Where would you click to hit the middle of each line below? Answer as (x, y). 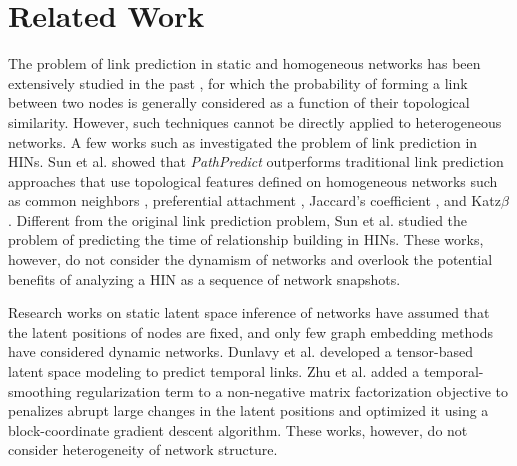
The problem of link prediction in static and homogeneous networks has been (244, 63)
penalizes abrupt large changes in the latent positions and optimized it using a (248, 410)
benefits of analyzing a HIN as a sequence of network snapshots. (204, 278)
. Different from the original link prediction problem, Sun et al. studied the (238, 219)
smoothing (40, 390)
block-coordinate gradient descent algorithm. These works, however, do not (238, 429)
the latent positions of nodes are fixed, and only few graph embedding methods (250, 331)
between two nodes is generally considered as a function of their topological (239, 102)
